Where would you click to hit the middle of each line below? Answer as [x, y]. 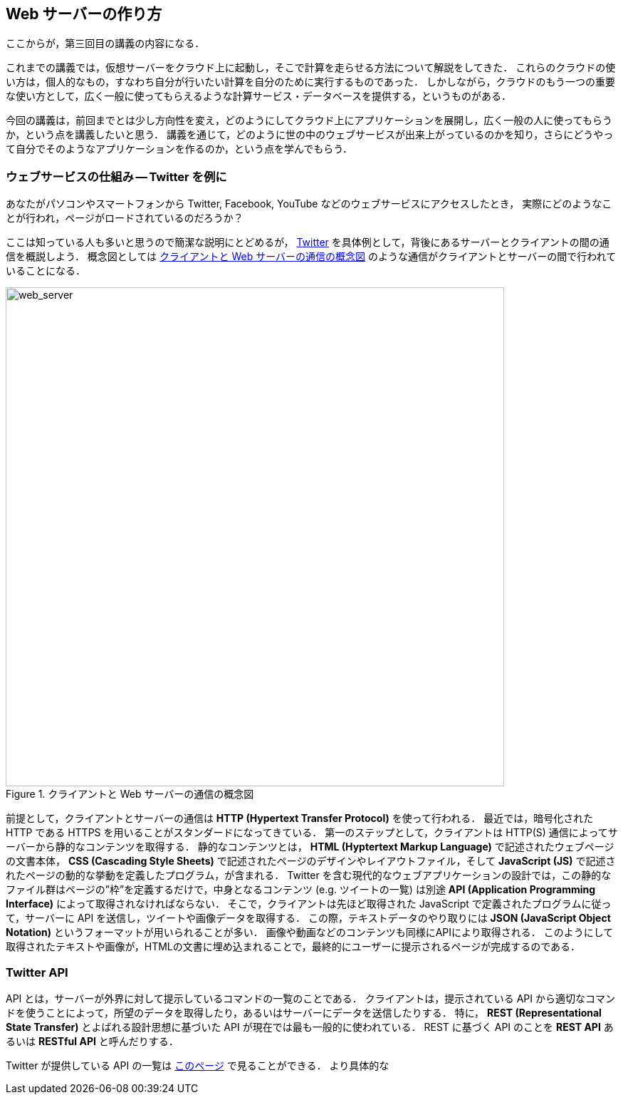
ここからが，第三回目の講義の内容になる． [105, 43]
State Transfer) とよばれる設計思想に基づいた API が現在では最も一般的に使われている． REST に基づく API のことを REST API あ [310, 1027]
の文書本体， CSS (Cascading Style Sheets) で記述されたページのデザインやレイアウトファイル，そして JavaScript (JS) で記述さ [311, 861]
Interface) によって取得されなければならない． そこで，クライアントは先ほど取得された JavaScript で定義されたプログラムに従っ [309, 904]
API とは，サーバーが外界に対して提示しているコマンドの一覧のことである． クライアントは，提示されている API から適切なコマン [310, 998]
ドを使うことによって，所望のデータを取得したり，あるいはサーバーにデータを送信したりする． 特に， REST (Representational [304, 1012]
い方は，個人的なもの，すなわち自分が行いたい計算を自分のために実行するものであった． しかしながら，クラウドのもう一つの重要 [311, 82]
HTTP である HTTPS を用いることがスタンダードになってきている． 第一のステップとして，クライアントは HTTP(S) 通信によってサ [312, 833]
